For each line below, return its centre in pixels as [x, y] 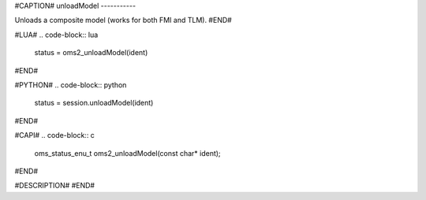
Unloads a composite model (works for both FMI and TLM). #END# [123, 20]
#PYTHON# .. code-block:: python [71, 85]
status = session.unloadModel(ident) [94, 103]
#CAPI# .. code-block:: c [54, 135]
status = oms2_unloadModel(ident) [91, 53]
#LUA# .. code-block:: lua [56, 35]
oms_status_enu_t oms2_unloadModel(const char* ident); [127, 153]
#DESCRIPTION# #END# [54, 186]
